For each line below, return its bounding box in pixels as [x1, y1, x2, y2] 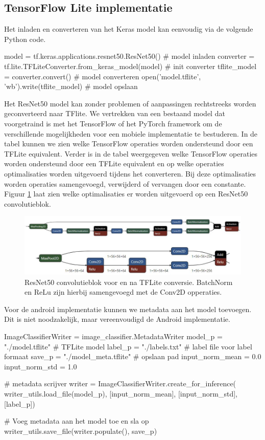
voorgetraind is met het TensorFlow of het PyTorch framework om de [4, 118, 222, 128]
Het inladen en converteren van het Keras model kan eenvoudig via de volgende [4, 24, 253, 34]
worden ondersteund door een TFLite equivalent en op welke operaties [4, 158, 224, 169]
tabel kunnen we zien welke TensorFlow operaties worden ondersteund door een [4, 138, 253, 149]
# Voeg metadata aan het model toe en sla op [4, 415, 149, 426]
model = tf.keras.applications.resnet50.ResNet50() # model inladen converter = [4, 51, 255, 61]
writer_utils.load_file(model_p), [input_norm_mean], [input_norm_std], [4, 388, 237, 399]
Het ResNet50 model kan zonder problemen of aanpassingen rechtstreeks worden [4, 98, 256, 108]
